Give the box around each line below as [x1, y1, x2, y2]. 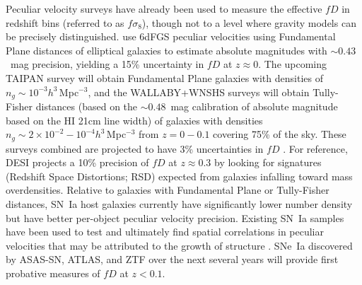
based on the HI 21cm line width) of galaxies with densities [6, 112, 263, 127]
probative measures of [6, 266, 100, 280]
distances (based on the [35, 99, 138, 114]
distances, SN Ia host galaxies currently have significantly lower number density [6, 197, 353, 211]
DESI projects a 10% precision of [6, 155, 149, 170]
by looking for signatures [214, 155, 322, 170]
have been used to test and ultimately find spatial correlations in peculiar [6, 224, 325, 239]
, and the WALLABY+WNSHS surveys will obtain [88, 84, 310, 99]
